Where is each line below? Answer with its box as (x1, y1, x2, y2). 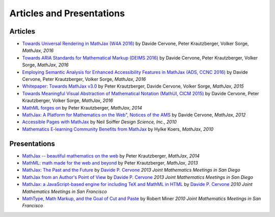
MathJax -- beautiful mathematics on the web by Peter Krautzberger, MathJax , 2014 (22, 153, 200, 159)
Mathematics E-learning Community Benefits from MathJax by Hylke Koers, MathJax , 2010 (22, 126, 214, 132)
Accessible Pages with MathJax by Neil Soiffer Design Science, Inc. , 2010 (22, 119, 177, 125)
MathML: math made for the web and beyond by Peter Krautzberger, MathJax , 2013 (22, 160, 198, 166)
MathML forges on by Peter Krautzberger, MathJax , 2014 (22, 104, 143, 111)
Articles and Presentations (9, 8, 125, 19)
